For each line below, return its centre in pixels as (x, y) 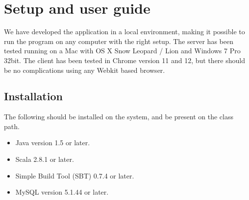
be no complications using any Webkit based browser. (85, 70)
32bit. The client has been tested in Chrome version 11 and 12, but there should (124, 60)
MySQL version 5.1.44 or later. (62, 192)
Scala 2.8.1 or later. (45, 159)
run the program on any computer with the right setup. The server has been (119, 41)
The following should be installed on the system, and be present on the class (119, 117)
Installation (33, 96)
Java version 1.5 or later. (53, 143)
